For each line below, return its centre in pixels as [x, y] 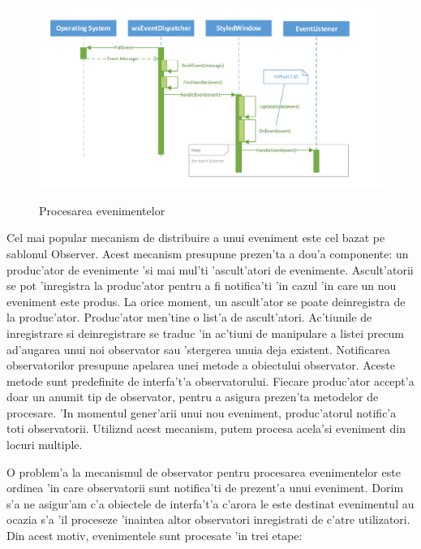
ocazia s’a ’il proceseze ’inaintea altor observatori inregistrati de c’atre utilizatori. [208, 519]
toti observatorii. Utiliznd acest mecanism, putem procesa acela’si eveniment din [206, 428]
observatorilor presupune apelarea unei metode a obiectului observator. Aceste [201, 365]
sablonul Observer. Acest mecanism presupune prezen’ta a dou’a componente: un [208, 253]
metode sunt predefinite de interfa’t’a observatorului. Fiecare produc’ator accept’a [210, 380]
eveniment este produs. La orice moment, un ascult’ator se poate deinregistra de [206, 301]
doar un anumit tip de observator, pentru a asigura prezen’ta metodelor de [193, 397]
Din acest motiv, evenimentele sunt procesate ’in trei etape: [155, 536]
